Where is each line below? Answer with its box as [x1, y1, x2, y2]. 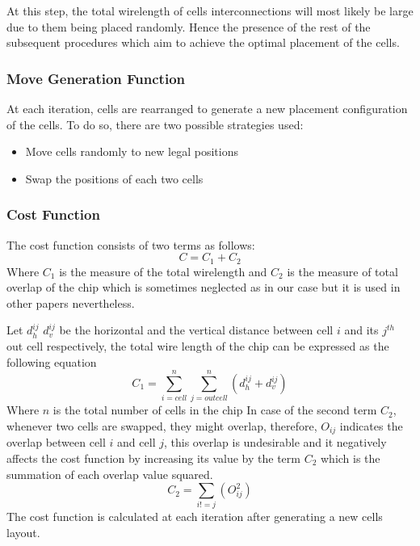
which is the [320, 449, 380, 466]
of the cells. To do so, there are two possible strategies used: [6, 115, 304, 132]
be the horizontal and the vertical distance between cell [59, 321, 334, 338]
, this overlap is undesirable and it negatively [163, 434, 387, 451]
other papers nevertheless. [6, 294, 135, 311]
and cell [117, 434, 156, 451]
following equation [6, 353, 97, 370]
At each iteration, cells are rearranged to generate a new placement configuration [6, 100, 408, 116]
